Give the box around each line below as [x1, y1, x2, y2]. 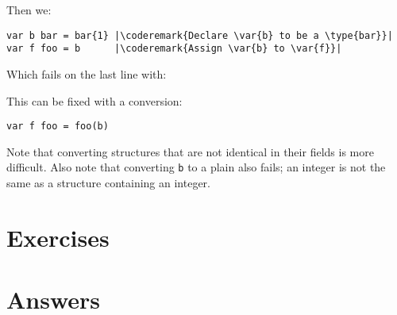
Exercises [6, 221, 110, 253]
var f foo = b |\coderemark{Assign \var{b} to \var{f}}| [6, 43, 342, 55]
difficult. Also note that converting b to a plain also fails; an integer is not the [6, 159, 386, 175]
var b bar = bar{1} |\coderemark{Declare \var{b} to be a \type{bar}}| [6, 29, 393, 41]
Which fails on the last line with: [6, 65, 167, 82]
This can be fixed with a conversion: [6, 92, 183, 109]
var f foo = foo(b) [6, 121, 109, 133]
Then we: [6, 2, 52, 17]
